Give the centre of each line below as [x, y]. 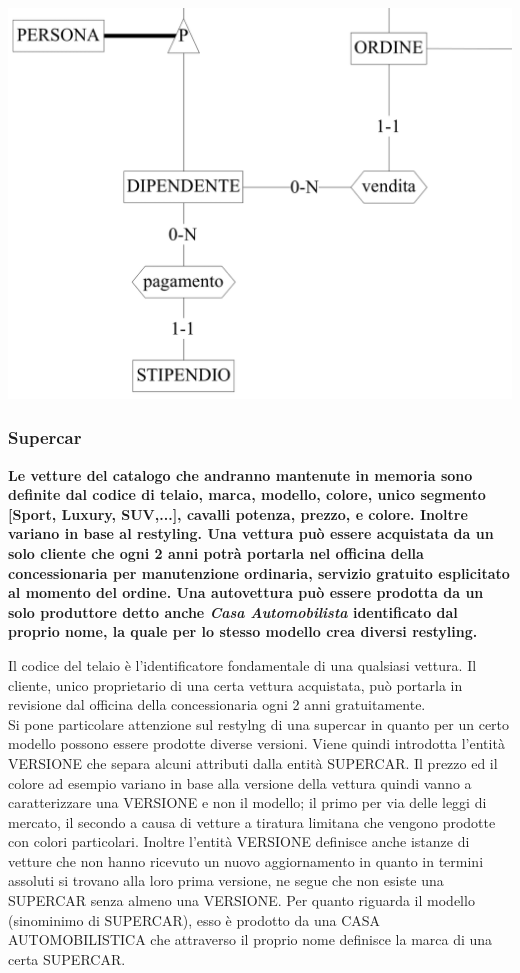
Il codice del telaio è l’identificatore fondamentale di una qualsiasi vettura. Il [242, 664]
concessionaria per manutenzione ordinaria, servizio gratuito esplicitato [259, 572]
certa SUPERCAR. [67, 958]
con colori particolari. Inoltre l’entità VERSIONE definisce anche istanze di [239, 841]
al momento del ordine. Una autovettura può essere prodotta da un [246, 592]
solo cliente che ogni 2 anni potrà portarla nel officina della [216, 552]
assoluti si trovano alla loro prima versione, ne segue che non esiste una [226, 880]
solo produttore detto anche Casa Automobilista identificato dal [233, 611]
